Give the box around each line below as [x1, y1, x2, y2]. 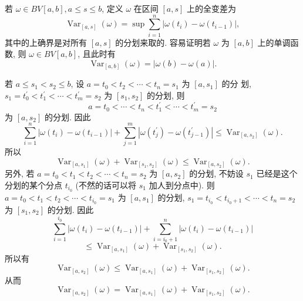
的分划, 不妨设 [189, 167, 244, 180]
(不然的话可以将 [75, 178, 137, 191]
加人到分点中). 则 [149, 178, 215, 191]
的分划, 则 [147, 89, 185, 102]
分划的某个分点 [5, 178, 62, 191]
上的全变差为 [186, 2, 236, 14]
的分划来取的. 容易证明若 [115, 36, 211, 48]
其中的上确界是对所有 [5, 36, 87, 48]
